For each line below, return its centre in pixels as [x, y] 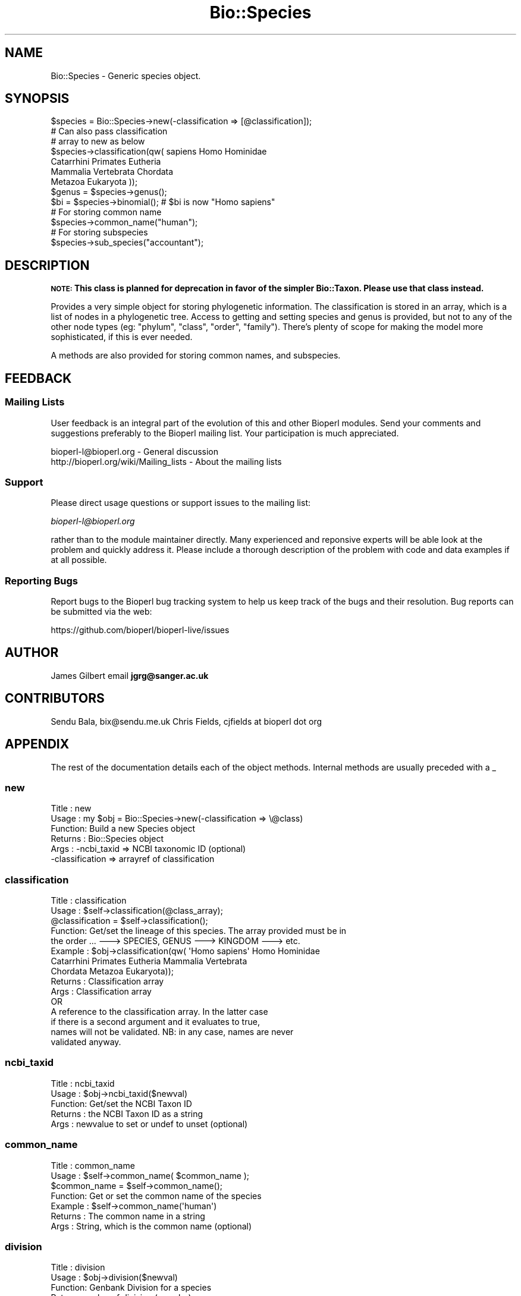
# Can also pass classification [109, 131]
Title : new [71, 809]
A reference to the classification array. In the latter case [159, 1012]
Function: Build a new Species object [123, 829]
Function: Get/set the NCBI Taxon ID [121, 1103]
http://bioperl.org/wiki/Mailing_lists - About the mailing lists [166, 461]
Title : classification [89, 901]
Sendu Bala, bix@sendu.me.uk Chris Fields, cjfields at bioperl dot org [186, 721]
